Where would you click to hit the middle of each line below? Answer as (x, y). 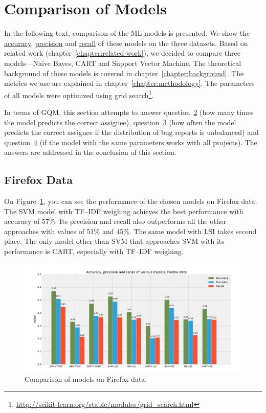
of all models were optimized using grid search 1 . (79, 94)
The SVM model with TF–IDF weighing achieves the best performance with (124, 211)
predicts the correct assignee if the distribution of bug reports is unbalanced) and (131, 132)
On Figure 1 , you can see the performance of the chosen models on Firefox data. (131, 201)
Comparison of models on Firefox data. (86, 379)
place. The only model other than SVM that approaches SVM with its (114, 241)
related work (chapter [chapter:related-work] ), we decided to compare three (122, 53)
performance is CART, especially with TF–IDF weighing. (94, 251)
